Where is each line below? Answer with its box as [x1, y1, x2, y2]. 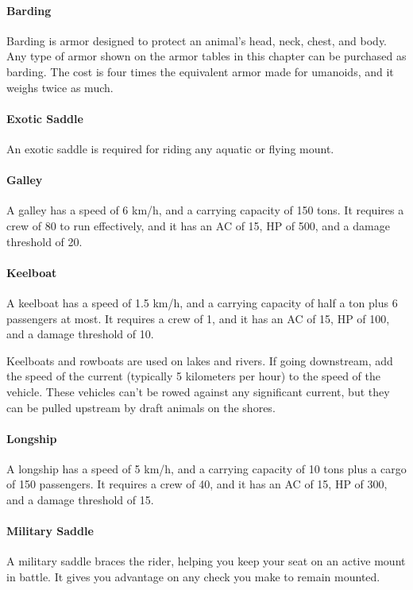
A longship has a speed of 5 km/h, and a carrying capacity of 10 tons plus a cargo [6, 460, 407, 476]
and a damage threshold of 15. [6, 492, 154, 508]
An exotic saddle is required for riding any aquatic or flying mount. [6, 140, 334, 156]
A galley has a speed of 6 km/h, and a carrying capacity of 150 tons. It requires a [6, 202, 404, 218]
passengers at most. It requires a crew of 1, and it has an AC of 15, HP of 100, [6, 310, 390, 326]
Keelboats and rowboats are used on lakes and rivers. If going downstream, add [6, 352, 393, 368]
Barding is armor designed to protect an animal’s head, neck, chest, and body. [6, 32, 388, 48]
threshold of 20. [6, 233, 83, 249]
